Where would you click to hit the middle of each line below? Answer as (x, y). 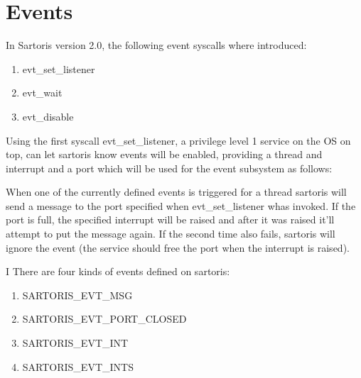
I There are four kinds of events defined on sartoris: (118, 271)
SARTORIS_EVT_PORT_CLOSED (104, 319)
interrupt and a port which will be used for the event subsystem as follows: (169, 168)
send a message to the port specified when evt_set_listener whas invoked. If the (181, 205)
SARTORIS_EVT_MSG (77, 295)
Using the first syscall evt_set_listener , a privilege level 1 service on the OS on (178, 140)
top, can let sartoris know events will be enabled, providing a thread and (164, 154)
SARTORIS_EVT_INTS (78, 366)
